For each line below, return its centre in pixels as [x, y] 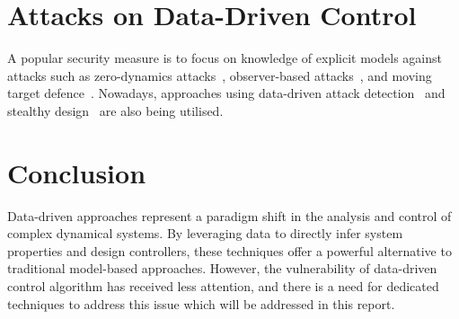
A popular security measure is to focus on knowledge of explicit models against [225, 58]
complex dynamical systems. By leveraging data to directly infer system [205, 233]
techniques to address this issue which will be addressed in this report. [201, 303]
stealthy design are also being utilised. [115, 110]
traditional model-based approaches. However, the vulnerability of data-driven [222, 268]
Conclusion [77, 172]
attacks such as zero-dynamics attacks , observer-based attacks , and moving [220, 75]
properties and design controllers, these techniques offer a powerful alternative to [229, 250]
